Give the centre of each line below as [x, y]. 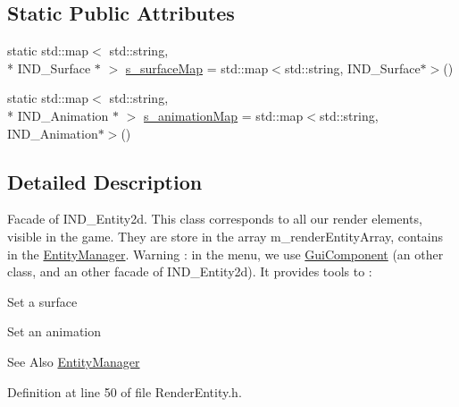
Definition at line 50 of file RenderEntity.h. [125, 391]
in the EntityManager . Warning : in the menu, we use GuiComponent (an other [225, 254]
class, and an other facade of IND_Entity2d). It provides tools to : [190, 271]
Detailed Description [105, 181]
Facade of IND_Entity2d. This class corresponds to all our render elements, [215, 219]
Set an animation [54, 331]
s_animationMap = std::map [224, 115]
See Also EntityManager [74, 361]
